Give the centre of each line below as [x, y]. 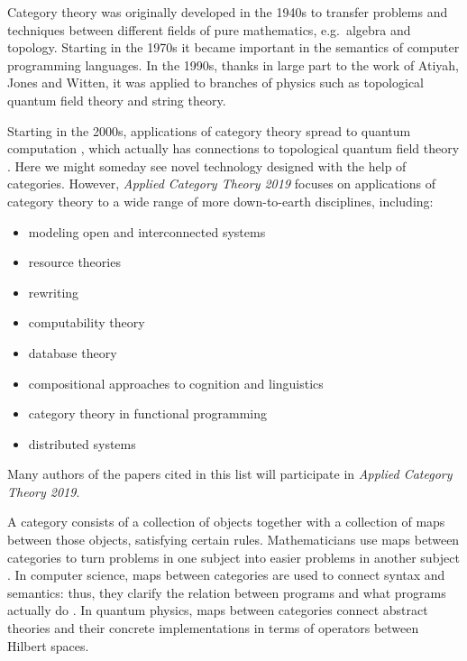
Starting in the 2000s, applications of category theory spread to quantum [209, 130]
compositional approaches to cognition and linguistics [176, 383]
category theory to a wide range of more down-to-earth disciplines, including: [220, 201]
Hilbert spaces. [48, 645]
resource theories [74, 262]
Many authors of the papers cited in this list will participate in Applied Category [230, 474]
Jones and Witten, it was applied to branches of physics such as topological [215, 83]
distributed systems [82, 443]
